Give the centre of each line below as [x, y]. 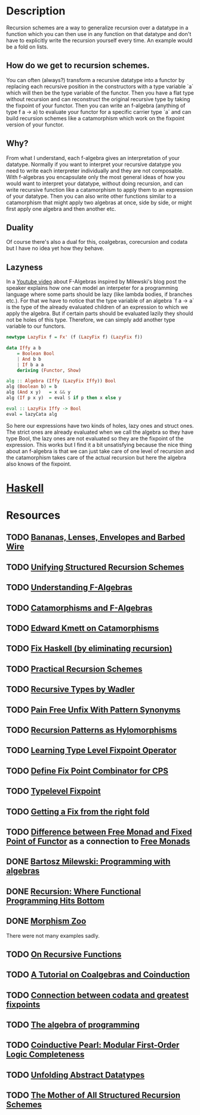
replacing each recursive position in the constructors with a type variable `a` [100, 86]
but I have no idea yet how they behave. [55, 248]
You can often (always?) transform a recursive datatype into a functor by [96, 80]
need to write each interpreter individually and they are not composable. [95, 170]
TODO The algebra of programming [73, 1025]
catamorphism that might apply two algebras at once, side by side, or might [99, 203]
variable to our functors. [36, 326]
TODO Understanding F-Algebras [69, 587]
